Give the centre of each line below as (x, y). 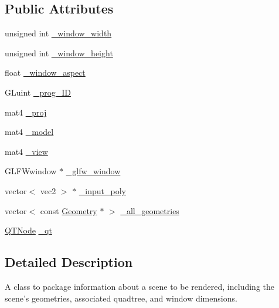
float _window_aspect (45, 72)
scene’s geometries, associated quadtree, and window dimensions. (121, 298)
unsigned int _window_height (59, 53)
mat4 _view (26, 151)
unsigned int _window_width (58, 33)
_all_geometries (150, 210)
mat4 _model (29, 132)
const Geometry (69, 210)
